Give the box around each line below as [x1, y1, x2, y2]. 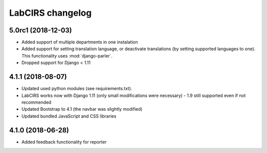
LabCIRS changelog [9, 7, 92, 18]
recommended [21, 99, 51, 105]
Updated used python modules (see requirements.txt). [21, 86, 133, 92]
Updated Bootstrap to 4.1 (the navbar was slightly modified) [21, 106, 143, 112]
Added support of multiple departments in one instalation [21, 39, 138, 45]
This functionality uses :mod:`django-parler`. [21, 53, 113, 59]
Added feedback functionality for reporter [21, 139, 107, 145]
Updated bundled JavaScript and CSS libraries [21, 113, 117, 119]
